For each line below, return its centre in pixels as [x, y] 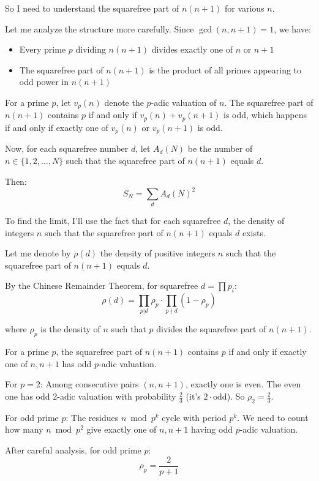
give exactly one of [122, 429]
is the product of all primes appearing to [225, 69]
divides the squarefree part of [211, 329]
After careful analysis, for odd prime [73, 450]
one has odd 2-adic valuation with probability [91, 396]
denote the [124, 102]
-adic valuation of [184, 102]
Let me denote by [38, 253]
